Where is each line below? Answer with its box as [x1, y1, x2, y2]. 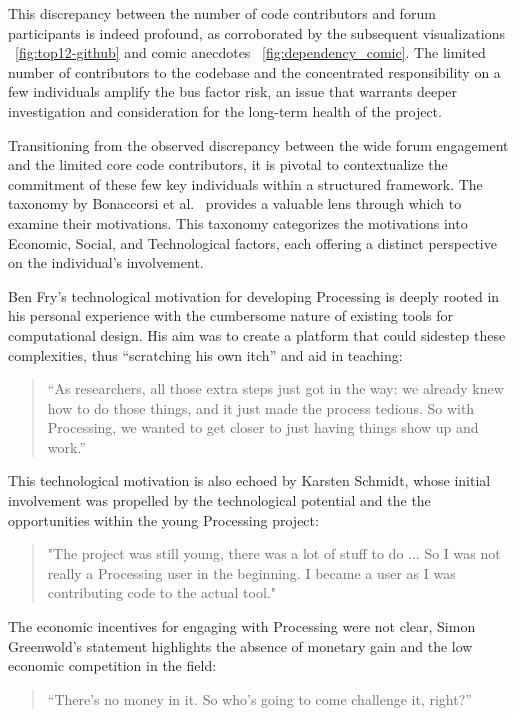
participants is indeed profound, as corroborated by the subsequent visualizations [8, 22, 506, 43]
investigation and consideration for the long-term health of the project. [8, 100, 442, 121]
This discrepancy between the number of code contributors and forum [8, 3, 436, 23]
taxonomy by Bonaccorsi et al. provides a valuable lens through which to [8, 193, 462, 214]
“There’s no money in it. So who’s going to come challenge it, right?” [47, 688, 472, 709]
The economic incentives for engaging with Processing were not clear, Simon [8, 616, 476, 637]
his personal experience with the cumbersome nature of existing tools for [8, 305, 454, 326]
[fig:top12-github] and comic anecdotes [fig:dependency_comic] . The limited [15, 42, 486, 63]
